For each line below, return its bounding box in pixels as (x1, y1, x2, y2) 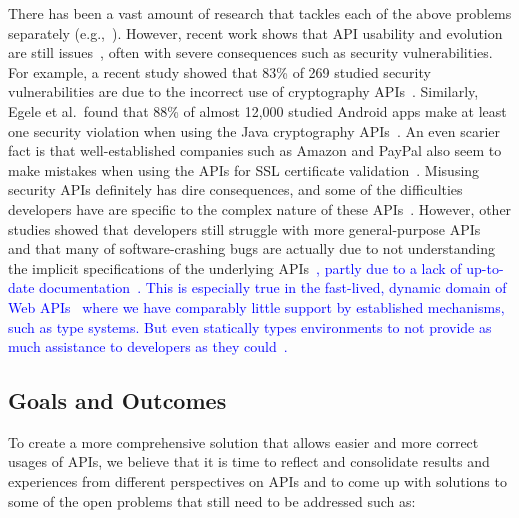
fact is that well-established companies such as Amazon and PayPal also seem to (8, 140, 502, 161)
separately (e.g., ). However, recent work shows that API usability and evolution (8, 22, 503, 43)
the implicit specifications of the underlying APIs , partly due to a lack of (8, 257, 462, 278)
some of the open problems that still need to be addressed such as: (8, 490, 416, 511)
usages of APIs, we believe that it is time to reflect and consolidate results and (8, 451, 490, 472)
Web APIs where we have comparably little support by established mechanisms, (8, 296, 505, 317)
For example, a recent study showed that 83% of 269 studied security (8, 61, 431, 82)
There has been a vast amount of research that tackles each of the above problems (8, 3, 512, 23)
